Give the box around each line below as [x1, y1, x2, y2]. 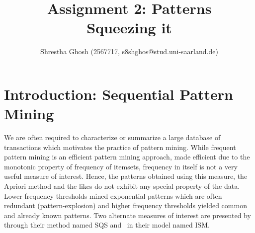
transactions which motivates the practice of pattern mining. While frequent [4, 142, 236, 152]
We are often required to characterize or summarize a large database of [4, 132, 221, 143]
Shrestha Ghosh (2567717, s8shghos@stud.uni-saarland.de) [40, 46, 218, 57]
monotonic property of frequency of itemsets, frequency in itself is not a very [4, 161, 238, 171]
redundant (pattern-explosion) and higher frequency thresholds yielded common [4, 200, 247, 211]
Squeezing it [86, 17, 172, 38]
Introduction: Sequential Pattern [4, 83, 233, 104]
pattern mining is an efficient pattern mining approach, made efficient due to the [4, 152, 250, 162]
